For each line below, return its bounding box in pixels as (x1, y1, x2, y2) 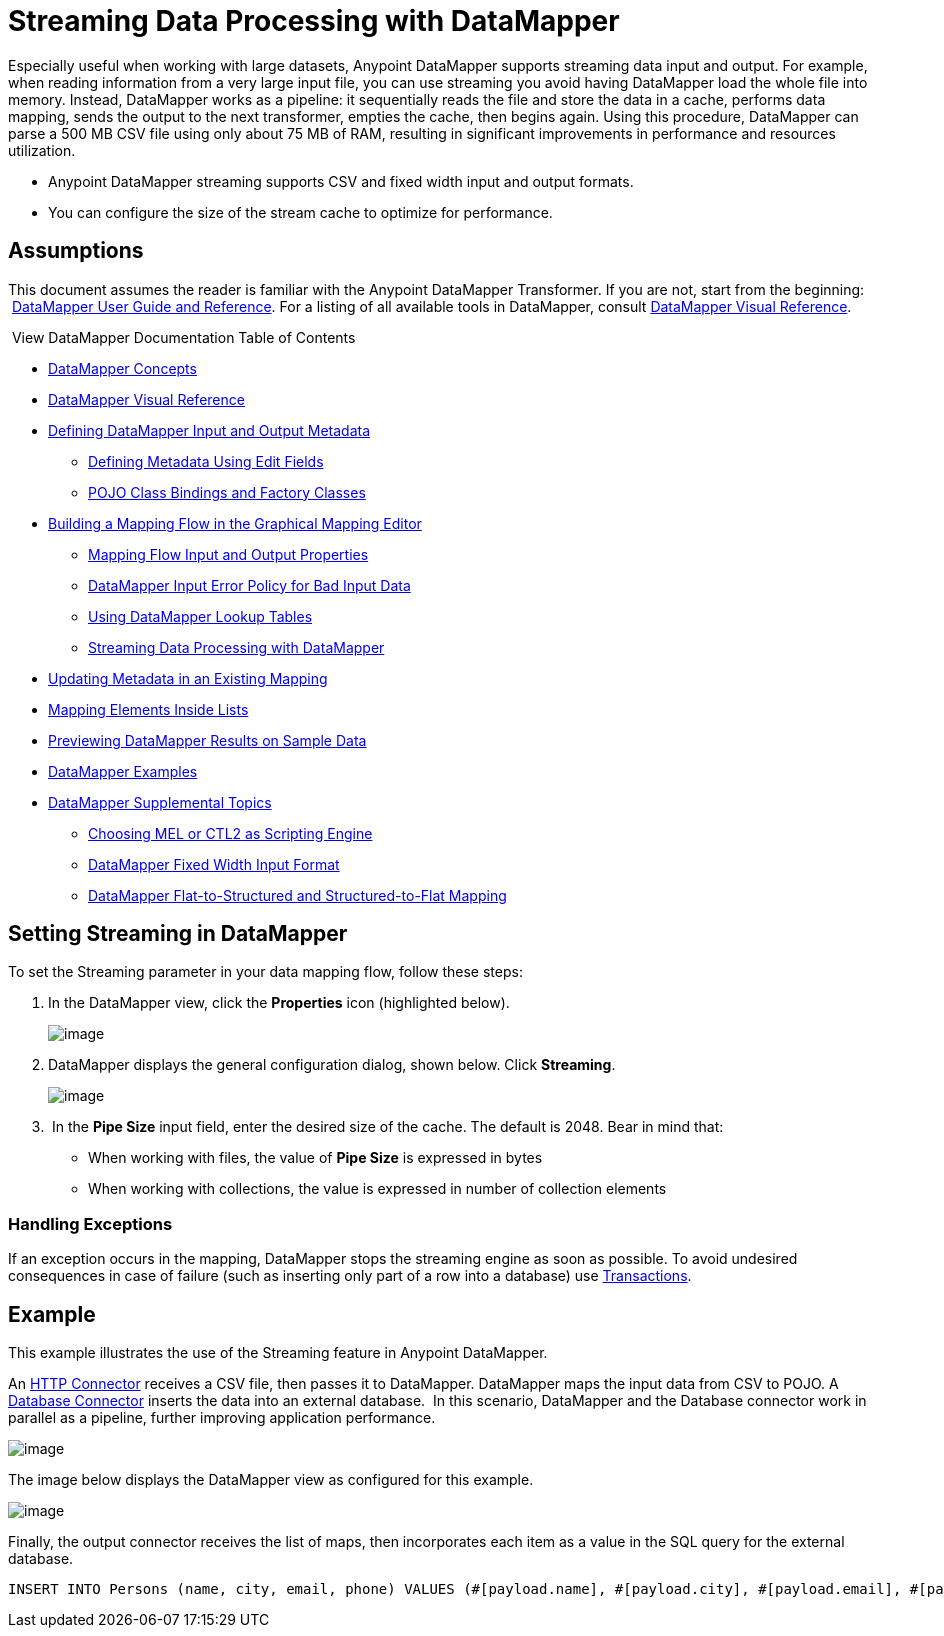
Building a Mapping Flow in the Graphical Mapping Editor (48, 514, 422, 532)
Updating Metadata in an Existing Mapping (48, 669, 328, 687)
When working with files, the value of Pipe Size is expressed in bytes (88, 1149, 543, 1167)
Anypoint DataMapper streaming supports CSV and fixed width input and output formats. (48, 172, 634, 190)
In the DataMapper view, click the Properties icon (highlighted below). (48, 994, 510, 1012)
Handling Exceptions (8, 1213, 173, 1234)
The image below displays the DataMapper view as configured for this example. (8, 1471, 534, 1489)
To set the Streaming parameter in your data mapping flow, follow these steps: (8, 963, 523, 981)
